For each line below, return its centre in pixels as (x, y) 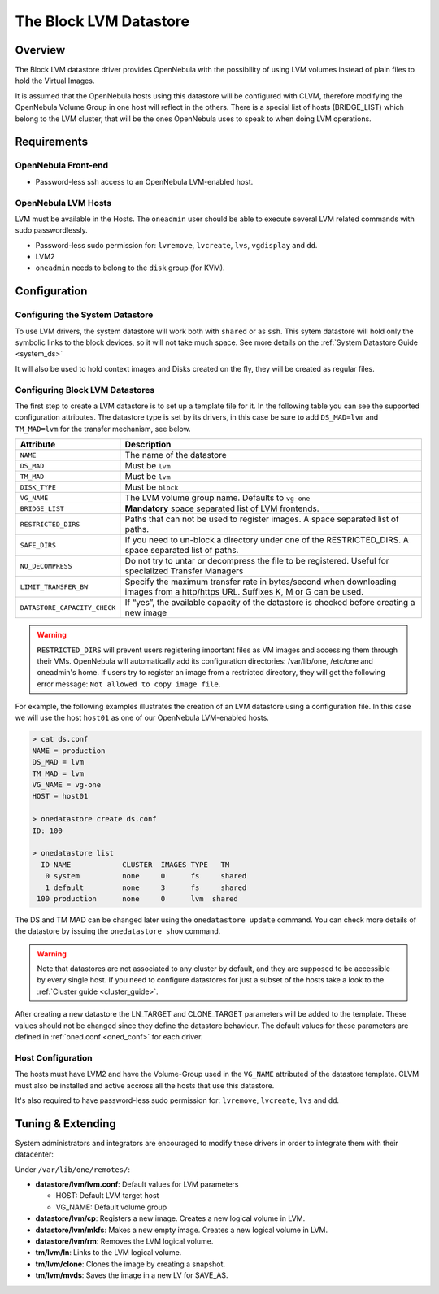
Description (148, 445)
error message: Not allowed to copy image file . (129, 684)
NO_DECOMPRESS (46, 566)
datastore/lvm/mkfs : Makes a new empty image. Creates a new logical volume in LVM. (182, 1230)
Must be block (152, 487)
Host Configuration (54, 1057)
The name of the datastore (176, 455)
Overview (40, 50)
